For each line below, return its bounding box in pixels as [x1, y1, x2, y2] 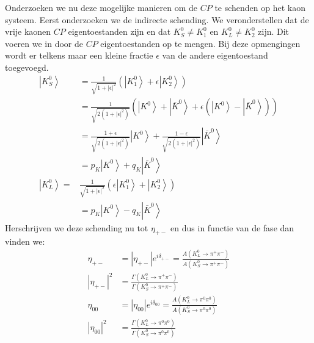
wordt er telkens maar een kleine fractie [5, 49, 153, 62]
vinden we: [5, 235, 45, 248]
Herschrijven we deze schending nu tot [5, 221, 148, 234]
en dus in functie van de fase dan [170, 221, 294, 234]
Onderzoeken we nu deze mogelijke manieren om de [5, 1, 198, 13]
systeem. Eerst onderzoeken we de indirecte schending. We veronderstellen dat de [5, 13, 309, 26]
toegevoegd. [5, 60, 49, 73]
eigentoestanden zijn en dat [68, 25, 171, 38]
